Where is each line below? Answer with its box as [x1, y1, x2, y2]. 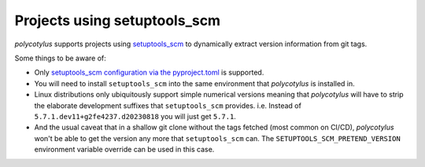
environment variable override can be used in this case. [34, 145, 215, 154]
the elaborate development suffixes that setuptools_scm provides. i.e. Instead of [34, 100, 302, 110]
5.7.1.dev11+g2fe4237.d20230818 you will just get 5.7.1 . [34, 111, 236, 121]
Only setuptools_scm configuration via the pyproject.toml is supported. [34, 67, 264, 78]
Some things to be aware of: [14, 53, 106, 63]
